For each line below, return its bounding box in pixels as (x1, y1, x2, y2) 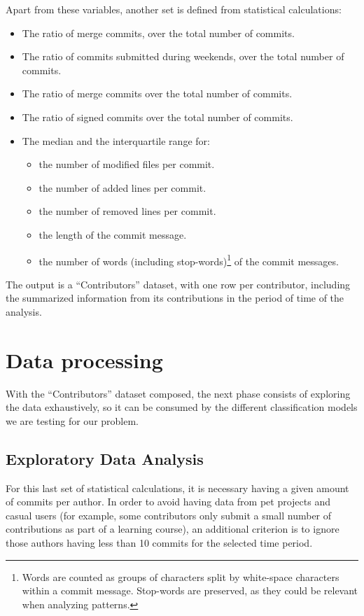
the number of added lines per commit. (38, 180, 206, 195)
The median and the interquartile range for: (22, 133, 210, 148)
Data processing (6, 345, 163, 374)
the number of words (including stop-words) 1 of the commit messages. (38, 251, 339, 268)
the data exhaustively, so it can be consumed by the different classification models (6, 400, 358, 414)
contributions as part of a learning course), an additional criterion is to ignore (6, 521, 339, 536)
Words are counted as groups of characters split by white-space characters (22, 569, 339, 584)
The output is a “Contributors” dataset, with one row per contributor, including (6, 276, 351, 291)
